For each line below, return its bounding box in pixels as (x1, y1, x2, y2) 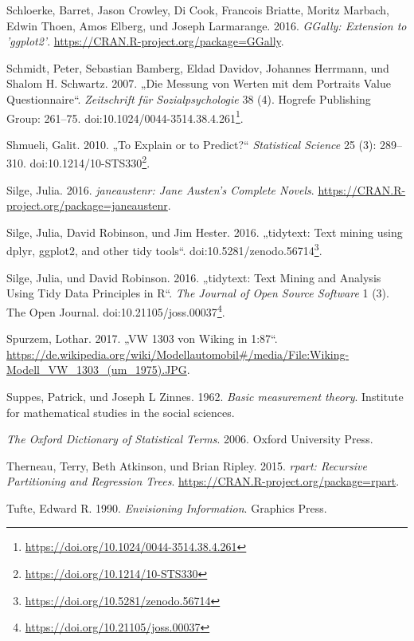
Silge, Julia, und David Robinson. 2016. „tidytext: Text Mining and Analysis (6, 269, 381, 285)
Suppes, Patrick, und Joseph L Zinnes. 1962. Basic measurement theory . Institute (6, 387, 404, 404)
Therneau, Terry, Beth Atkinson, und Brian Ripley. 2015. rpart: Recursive (6, 457, 367, 474)
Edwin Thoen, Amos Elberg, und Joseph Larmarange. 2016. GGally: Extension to (6, 17, 407, 33)
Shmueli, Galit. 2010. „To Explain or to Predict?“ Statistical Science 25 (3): (6, 136, 377, 152)
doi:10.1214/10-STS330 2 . (29, 152, 150, 171)
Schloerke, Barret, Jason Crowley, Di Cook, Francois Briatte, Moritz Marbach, (6, 2, 389, 18)
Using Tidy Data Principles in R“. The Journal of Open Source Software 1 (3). (6, 285, 389, 301)
